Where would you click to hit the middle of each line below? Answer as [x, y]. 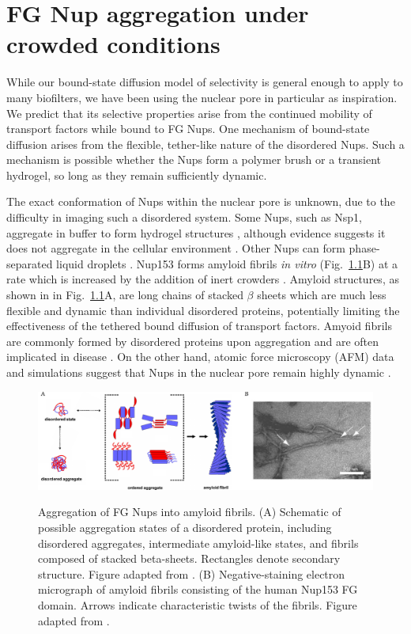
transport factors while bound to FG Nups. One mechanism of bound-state [188, 129]
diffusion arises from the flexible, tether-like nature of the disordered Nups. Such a [205, 144]
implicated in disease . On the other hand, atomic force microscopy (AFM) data [200, 357]
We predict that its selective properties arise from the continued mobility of [189, 113]
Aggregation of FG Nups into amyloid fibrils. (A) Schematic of [190, 512]
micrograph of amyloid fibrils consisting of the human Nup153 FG [198, 589]
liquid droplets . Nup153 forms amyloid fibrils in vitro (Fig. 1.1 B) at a [227, 263]
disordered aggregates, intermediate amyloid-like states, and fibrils [198, 543]
